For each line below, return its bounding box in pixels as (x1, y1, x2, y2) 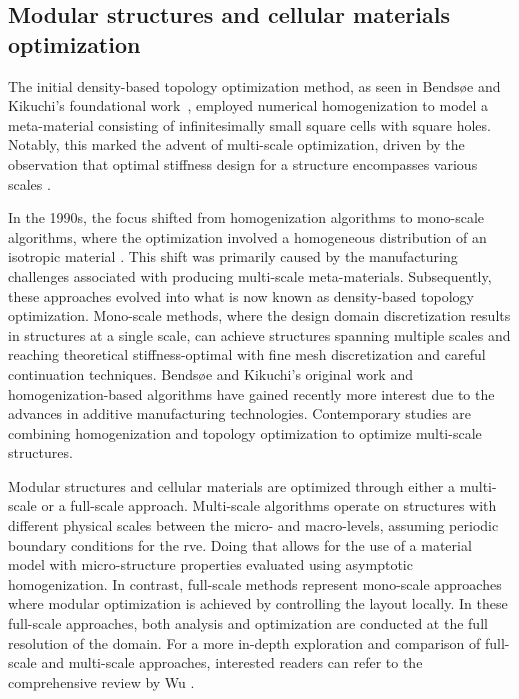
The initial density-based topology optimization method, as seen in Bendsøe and (8, 75, 501, 96)
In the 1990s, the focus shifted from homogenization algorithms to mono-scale (8, 207, 485, 228)
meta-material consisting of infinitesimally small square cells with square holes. (8, 114, 491, 135)
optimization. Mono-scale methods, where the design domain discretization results (8, 305, 511, 326)
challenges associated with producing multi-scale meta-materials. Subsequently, (8, 265, 492, 286)
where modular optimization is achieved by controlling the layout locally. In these (8, 593, 508, 614)
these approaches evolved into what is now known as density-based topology (8, 285, 474, 306)
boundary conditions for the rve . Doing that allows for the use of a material (8, 534, 472, 555)
